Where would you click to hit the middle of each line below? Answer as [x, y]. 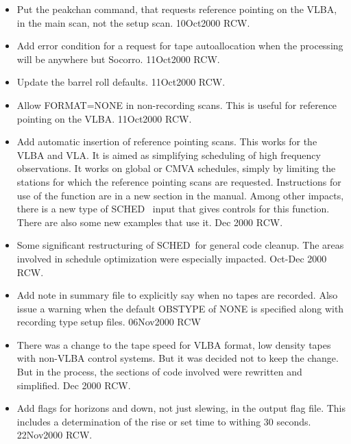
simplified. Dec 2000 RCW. [74, 385]
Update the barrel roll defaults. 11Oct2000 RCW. [121, 82]
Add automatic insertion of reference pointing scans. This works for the [167, 141]
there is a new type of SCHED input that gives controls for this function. [173, 209]
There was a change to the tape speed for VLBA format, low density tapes [174, 344]
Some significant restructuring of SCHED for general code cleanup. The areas [180, 245]
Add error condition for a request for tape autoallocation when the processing [180, 46]
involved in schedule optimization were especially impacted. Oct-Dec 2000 [172, 258]
